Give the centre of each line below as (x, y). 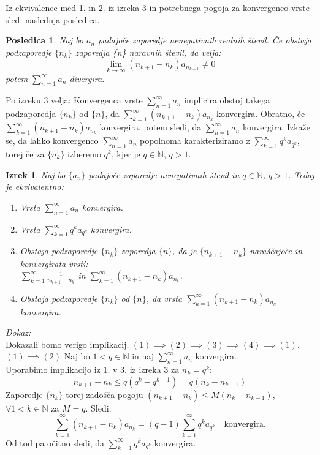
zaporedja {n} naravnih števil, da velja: (148, 52)
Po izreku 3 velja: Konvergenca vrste (74, 100)
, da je (185, 251)
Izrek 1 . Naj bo (36, 174)
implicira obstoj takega (227, 100)
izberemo (84, 153)
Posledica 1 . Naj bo (44, 40)
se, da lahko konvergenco (52, 141)
